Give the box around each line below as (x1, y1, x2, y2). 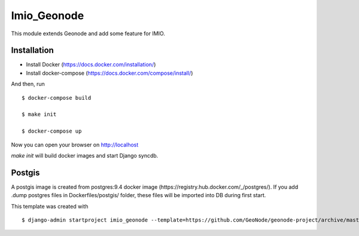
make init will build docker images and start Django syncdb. (11, 152, 159, 159)
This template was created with (11, 203, 89, 210)
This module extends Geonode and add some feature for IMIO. (11, 30, 166, 37)
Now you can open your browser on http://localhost (11, 141, 139, 148)
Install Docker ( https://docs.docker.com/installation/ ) (26, 61, 156, 68)
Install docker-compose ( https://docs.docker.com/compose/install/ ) (26, 69, 193, 76)
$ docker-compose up (22, 128, 82, 134)
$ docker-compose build (22, 94, 92, 101)
